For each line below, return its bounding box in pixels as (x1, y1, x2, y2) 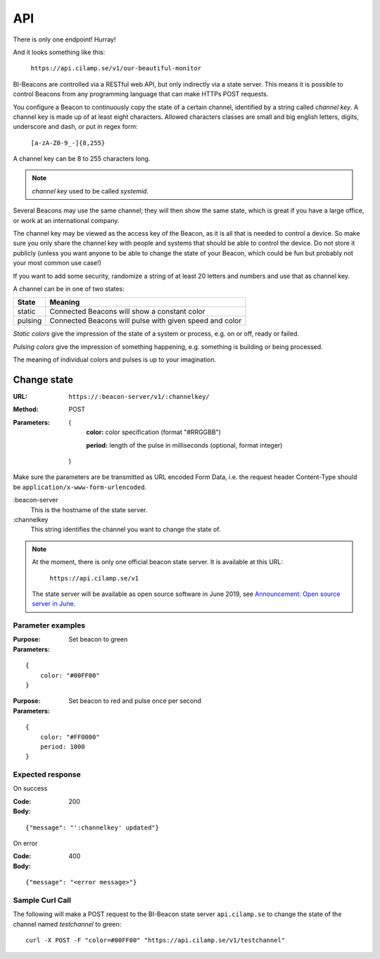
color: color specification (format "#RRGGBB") (86, 428, 222, 436)
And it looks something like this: (13, 48, 106, 56)
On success (13, 785, 48, 793)
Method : (13, 405, 39, 414)
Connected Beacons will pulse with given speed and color (49, 316, 242, 326)
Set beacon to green (68, 635, 128, 644)
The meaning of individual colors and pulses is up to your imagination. (13, 355, 217, 364)
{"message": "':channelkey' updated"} (25, 823, 160, 832)
